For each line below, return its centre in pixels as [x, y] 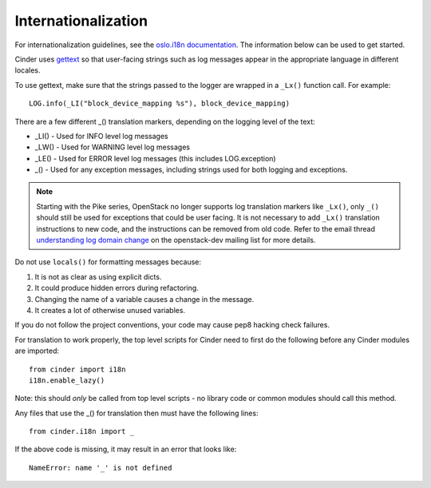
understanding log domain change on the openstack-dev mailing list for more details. [176, 240]
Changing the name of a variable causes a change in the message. [144, 299]
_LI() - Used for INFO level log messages [102, 136]
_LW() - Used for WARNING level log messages [113, 147]
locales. [28, 70]
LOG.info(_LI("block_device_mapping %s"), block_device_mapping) [160, 103]
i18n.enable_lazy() [67, 380]
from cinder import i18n [77, 369]
